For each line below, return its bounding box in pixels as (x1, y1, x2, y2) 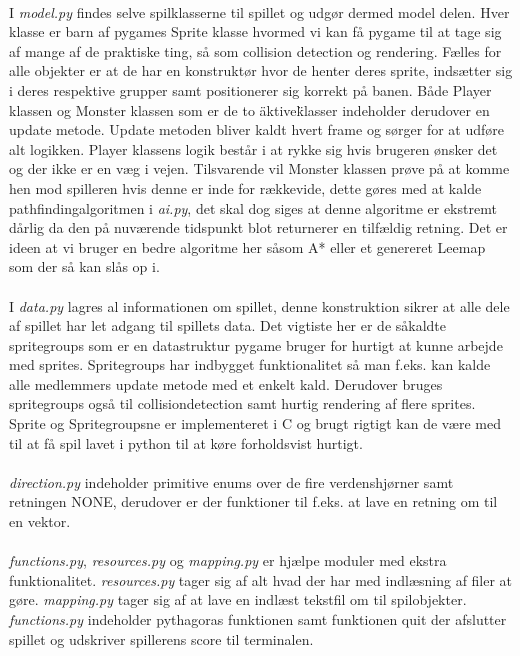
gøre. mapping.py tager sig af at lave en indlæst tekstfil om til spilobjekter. (9, 589, 467, 610)
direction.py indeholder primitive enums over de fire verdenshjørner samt (9, 471, 454, 492)
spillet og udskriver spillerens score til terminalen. (9, 628, 314, 649)
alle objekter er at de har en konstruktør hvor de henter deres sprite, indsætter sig (9, 60, 513, 81)
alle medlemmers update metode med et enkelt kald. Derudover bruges (9, 373, 443, 394)
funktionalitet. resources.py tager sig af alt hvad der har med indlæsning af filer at (9, 569, 513, 590)
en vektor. (9, 511, 71, 532)
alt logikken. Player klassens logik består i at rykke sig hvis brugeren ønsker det (9, 138, 498, 159)
